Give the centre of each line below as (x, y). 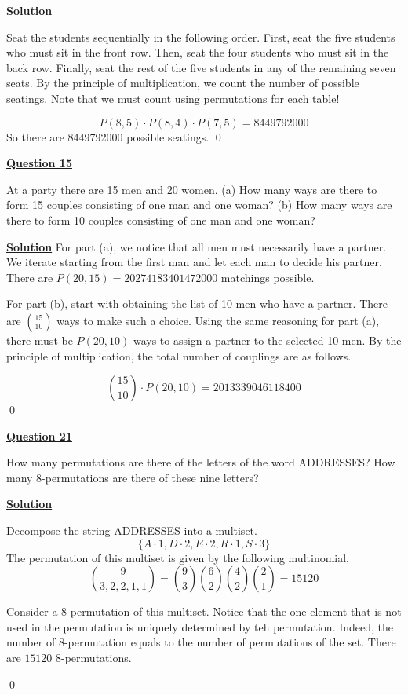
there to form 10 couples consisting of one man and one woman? (161, 219)
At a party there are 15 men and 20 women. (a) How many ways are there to (192, 189)
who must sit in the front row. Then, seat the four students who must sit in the (198, 52)
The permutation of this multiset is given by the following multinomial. (178, 557)
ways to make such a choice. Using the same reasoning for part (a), (218, 320)
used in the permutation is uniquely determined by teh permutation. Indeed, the (200, 626)
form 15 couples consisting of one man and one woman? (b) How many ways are (199, 205)
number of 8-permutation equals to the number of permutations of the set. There (201, 642)
